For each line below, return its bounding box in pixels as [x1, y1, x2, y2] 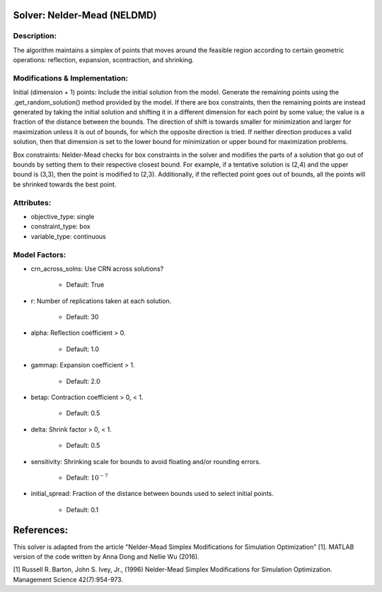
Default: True [66, 280, 105, 289]
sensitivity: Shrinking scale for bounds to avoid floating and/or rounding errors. [30, 457, 261, 466]
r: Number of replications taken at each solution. [30, 297, 172, 305]
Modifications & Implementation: [13, 73, 129, 83]
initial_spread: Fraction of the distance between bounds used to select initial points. [30, 490, 274, 498]
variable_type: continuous [30, 232, 106, 240]
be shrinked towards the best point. [13, 180, 117, 189]
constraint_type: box [30, 223, 91, 231]
